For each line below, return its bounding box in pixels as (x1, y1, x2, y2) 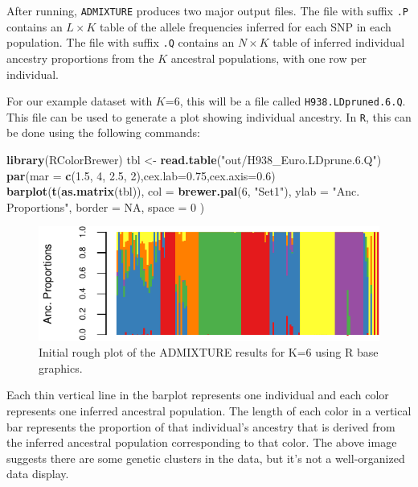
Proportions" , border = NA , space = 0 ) (6, 198, 205, 215)
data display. (6, 465, 69, 482)
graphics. (39, 359, 83, 376)
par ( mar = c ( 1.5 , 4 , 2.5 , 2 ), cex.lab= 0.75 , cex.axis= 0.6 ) (6, 167, 276, 184)
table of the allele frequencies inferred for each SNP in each (100, 18, 391, 35)
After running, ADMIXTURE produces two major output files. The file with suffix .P (6, 2, 408, 19)
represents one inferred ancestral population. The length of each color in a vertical (6, 402, 412, 419)
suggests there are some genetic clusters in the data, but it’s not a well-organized (6, 449, 405, 466)
